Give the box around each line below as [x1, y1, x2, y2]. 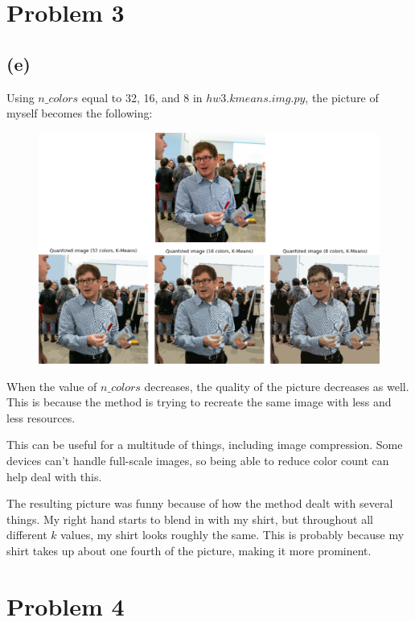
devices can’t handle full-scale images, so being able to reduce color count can [6, 451, 389, 468]
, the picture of [305, 89, 379, 105]
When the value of [6, 377, 97, 394]
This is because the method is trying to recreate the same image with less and [6, 393, 392, 410]
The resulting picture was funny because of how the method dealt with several [6, 495, 393, 512]
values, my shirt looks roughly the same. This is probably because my [60, 526, 405, 543]
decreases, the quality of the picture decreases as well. [144, 377, 409, 394]
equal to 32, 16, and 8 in [81, 89, 203, 105]
